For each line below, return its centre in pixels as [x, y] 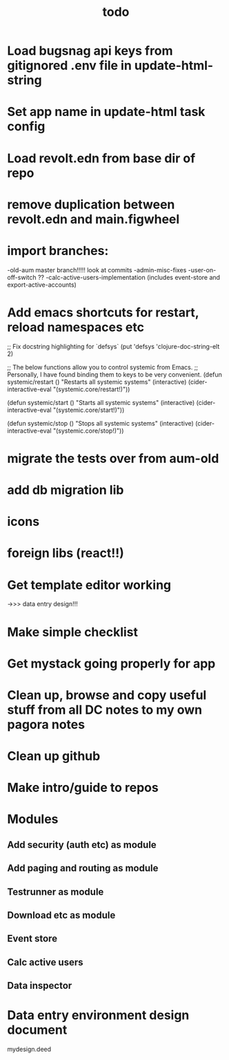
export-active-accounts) [42, 285]
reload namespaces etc [76, 327]
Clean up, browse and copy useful [107, 695]
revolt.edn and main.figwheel [93, 219]
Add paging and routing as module [83, 868]
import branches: [58, 250]
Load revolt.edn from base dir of [101, 158]
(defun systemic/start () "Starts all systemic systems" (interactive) [101, 402]
